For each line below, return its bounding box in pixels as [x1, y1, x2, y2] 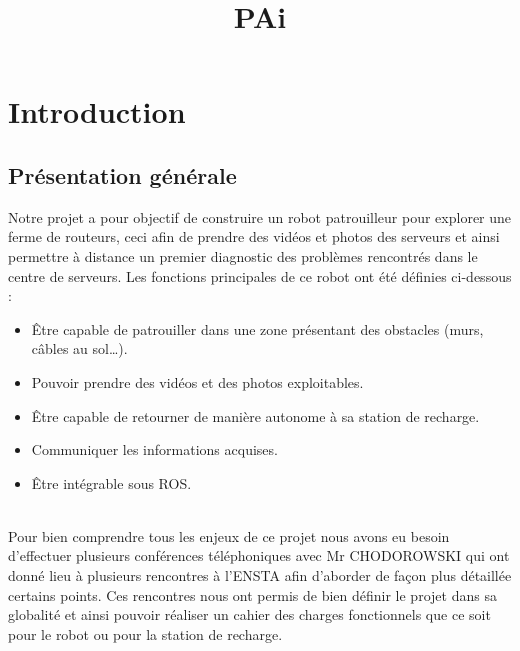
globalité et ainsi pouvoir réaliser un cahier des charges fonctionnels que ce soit [8, 604, 491, 625]
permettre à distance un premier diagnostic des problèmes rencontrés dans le [8, 245, 478, 266]
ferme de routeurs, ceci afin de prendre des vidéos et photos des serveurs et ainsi [8, 226, 500, 247]
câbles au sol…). [31, 338, 128, 359]
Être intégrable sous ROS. [31, 472, 192, 493]
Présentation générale [8, 159, 237, 190]
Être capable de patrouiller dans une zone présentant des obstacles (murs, [31, 318, 484, 339]
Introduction [8, 91, 186, 132]
